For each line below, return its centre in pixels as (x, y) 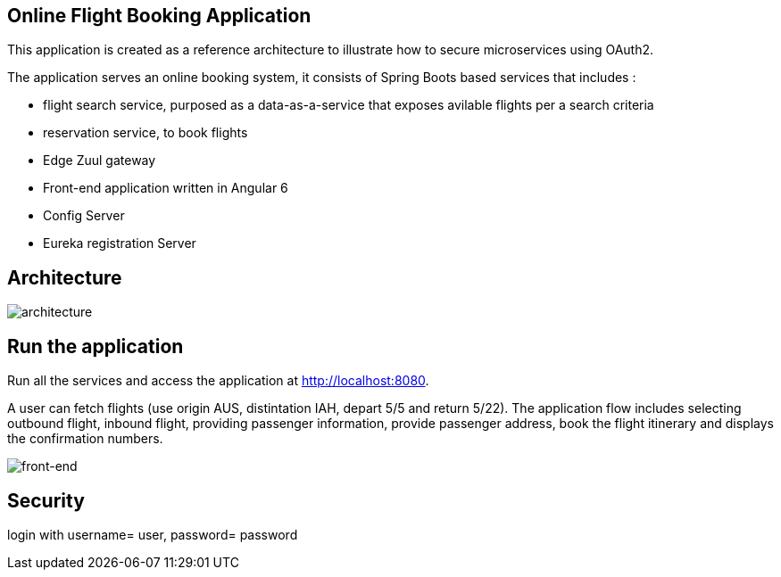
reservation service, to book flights (145, 133)
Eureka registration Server (120, 243)
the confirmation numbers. (85, 439)
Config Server (84, 216)
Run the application (96, 346)
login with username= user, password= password (153, 534)
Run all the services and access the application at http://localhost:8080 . (218, 381)
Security (46, 500)
